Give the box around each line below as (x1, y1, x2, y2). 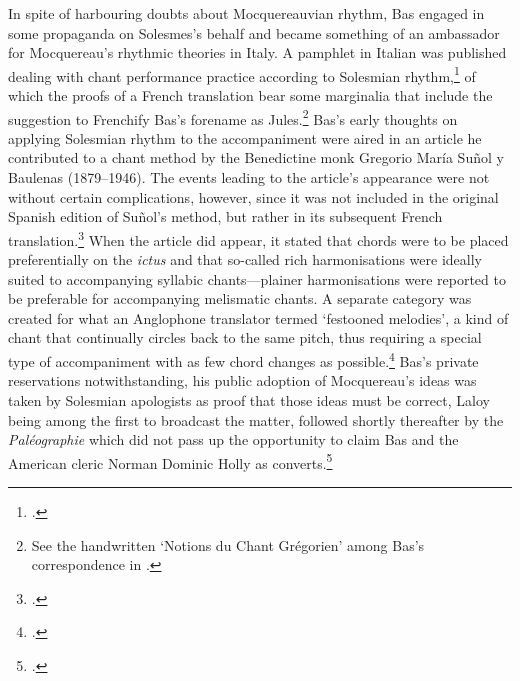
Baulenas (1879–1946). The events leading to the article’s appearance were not (8, 167, 490, 188)
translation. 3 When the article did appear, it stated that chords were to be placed (8, 226, 509, 250)
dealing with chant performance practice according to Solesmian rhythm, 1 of (8, 62, 476, 86)
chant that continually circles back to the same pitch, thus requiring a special (8, 327, 482, 348)
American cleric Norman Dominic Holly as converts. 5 (8, 449, 333, 473)
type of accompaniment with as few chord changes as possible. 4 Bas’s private (8, 348, 479, 371)
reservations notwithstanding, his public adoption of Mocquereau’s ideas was (8, 370, 477, 391)
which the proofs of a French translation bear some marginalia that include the (8, 85, 493, 106)
